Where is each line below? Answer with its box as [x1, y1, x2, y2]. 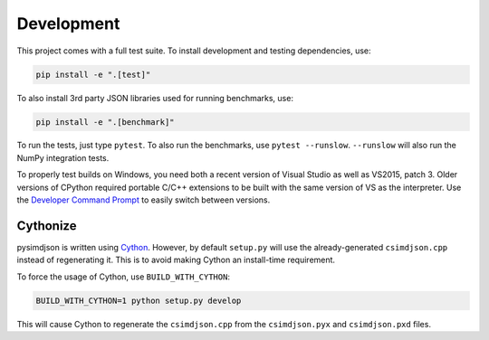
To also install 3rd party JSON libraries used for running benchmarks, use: [16, 92, 294, 103]
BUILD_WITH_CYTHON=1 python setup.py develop [35, 295, 242, 306]
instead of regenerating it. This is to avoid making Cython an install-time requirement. [16, 254, 335, 266]
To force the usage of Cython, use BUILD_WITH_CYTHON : [16, 271, 231, 282]
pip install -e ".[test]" [35, 69, 151, 80]
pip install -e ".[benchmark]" [35, 117, 176, 127]
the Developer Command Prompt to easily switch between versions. [16, 194, 271, 205]
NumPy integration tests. [16, 152, 110, 163]
